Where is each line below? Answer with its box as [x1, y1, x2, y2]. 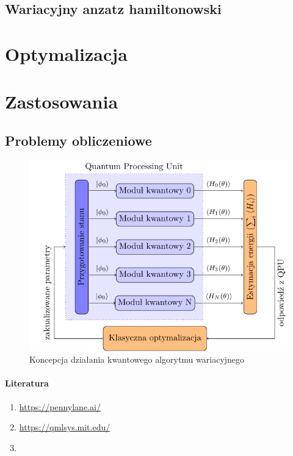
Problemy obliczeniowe [5, 130, 152, 149]
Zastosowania [5, 89, 118, 114]
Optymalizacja [5, 41, 128, 66]
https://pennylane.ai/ [19, 400, 101, 413]
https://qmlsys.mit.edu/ [19, 421, 110, 433]
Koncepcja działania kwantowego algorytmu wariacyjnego [29, 353, 245, 366]
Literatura [5, 377, 49, 390]
